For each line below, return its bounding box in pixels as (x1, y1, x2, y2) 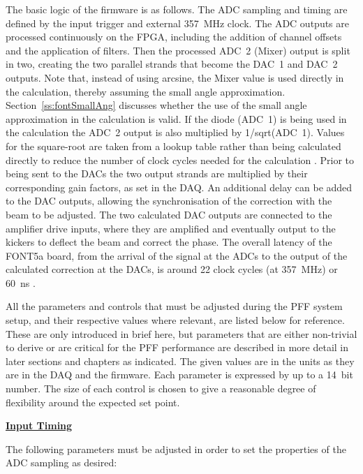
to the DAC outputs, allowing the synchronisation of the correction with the (6, 193, 332, 208)
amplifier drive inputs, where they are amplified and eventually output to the (6, 221, 336, 235)
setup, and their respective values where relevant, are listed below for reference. (6, 313, 345, 327)
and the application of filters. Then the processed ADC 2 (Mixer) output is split (6, 43, 350, 57)
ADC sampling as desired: (6, 455, 117, 470)
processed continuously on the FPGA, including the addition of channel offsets (6, 29, 342, 44)
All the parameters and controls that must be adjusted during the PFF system (6, 299, 343, 313)
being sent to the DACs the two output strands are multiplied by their (6, 166, 308, 181)
